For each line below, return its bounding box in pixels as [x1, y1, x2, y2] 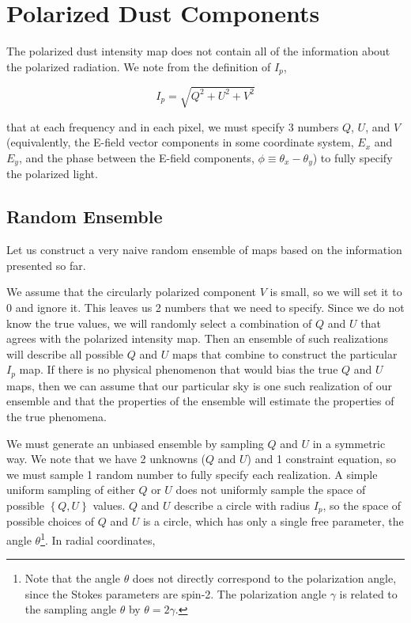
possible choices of [6, 513, 95, 530]
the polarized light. [6, 165, 98, 182]
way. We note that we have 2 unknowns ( [6, 450, 206, 467]
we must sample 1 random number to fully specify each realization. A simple [6, 465, 378, 482]
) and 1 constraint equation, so [247, 450, 397, 467]
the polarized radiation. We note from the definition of [6, 58, 271, 74]
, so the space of [322, 496, 402, 513]
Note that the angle [25, 570, 120, 587]
